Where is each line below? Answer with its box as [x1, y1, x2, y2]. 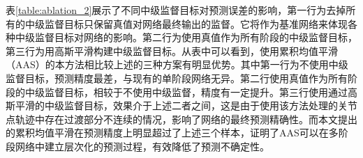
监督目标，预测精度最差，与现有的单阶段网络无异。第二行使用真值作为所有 [6, 70, 348, 85]
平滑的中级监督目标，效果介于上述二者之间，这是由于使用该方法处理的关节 [15, 98, 357, 113]
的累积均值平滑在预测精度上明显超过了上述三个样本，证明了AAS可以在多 [6, 125, 339, 140]
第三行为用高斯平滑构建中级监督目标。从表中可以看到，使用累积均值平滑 [6, 43, 338, 58]
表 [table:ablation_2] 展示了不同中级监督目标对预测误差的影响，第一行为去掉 [6, 3, 346, 17]
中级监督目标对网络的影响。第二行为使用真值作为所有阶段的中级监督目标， [15, 30, 357, 45]
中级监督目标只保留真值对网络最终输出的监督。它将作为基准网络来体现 [24, 16, 348, 31]
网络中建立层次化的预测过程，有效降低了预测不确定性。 [15, 139, 269, 153]
